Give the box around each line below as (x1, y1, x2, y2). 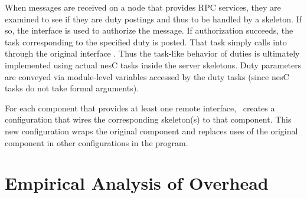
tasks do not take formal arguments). (5, 82, 139, 94)
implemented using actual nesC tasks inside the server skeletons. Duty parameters (5, 58, 302, 71)
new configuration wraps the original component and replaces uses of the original (5, 124, 298, 137)
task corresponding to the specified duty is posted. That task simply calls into (5, 35, 287, 48)
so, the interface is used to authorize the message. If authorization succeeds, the (5, 24, 293, 37)
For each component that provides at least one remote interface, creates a (5, 101, 275, 114)
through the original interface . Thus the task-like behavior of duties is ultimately (5, 47, 300, 60)
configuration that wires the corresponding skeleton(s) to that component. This (5, 113, 292, 126)
